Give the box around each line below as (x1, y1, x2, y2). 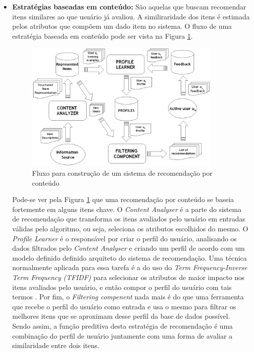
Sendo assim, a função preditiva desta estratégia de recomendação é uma (12, 320, 233, 331)
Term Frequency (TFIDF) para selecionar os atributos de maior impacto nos (12, 272, 245, 282)
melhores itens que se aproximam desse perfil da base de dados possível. (12, 311, 230, 321)
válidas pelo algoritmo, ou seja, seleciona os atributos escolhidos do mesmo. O (12, 223, 249, 234)
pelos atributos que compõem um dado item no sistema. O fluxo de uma (12, 21, 232, 31)
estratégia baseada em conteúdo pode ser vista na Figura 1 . (12, 30, 193, 41)
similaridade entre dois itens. (12, 340, 100, 351)
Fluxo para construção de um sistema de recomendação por (32, 168, 212, 178)
